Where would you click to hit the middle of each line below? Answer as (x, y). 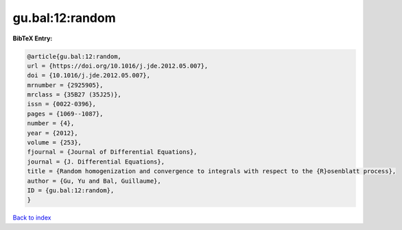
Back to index (32, 218)
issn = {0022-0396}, (61, 104)
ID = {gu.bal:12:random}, (71, 191)
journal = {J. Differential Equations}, (96, 162)
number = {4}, (51, 124)
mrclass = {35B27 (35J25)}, (74, 95)
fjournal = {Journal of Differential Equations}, (112, 152)
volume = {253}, (55, 143)
